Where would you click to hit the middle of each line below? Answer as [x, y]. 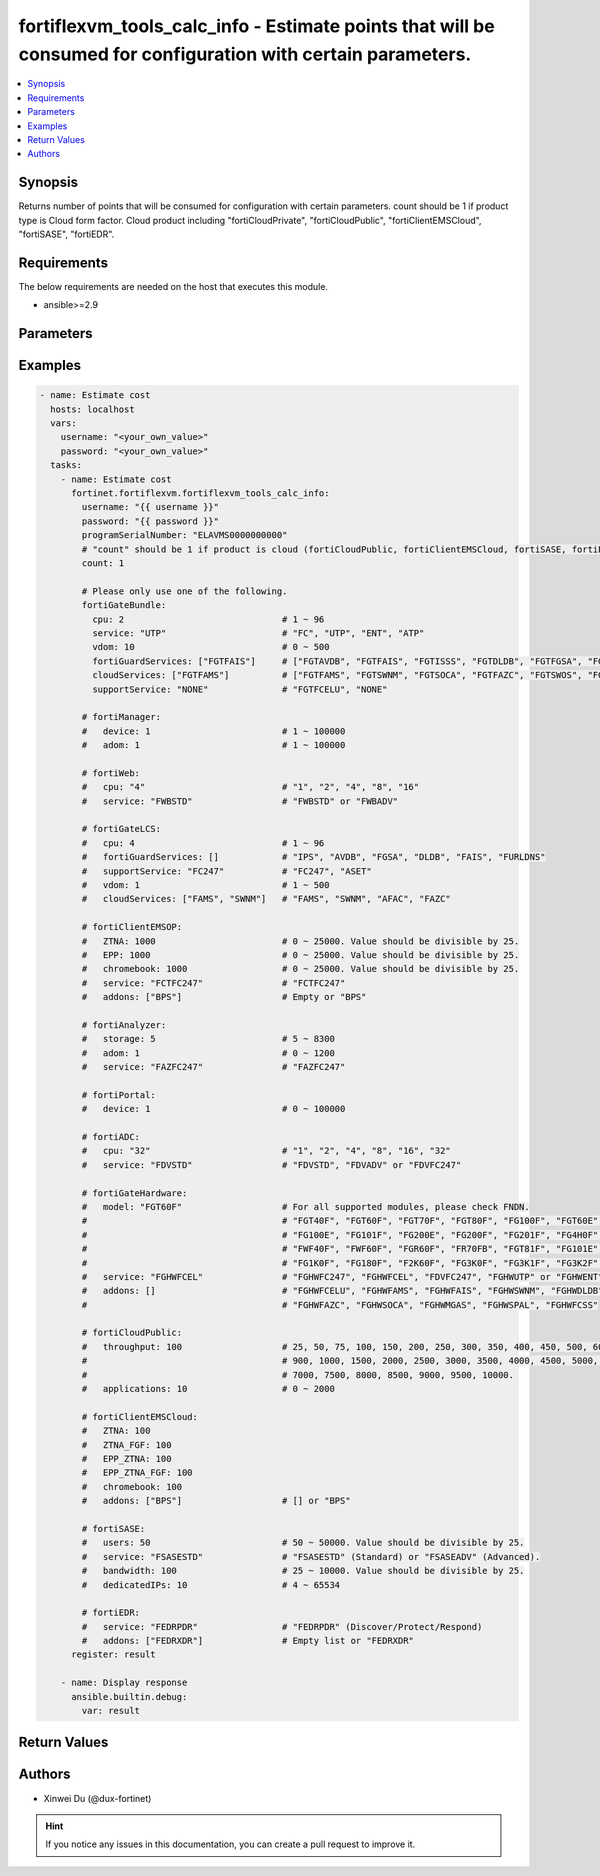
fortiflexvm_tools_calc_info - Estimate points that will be [256, 26]
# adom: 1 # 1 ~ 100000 [213, 745]
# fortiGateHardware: [134, 1193]
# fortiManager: [121, 717]
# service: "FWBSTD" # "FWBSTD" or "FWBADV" [240, 801]
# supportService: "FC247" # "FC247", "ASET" [226, 871]
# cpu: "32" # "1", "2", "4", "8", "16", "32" [266, 1151]
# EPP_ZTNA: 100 [126, 1458]
